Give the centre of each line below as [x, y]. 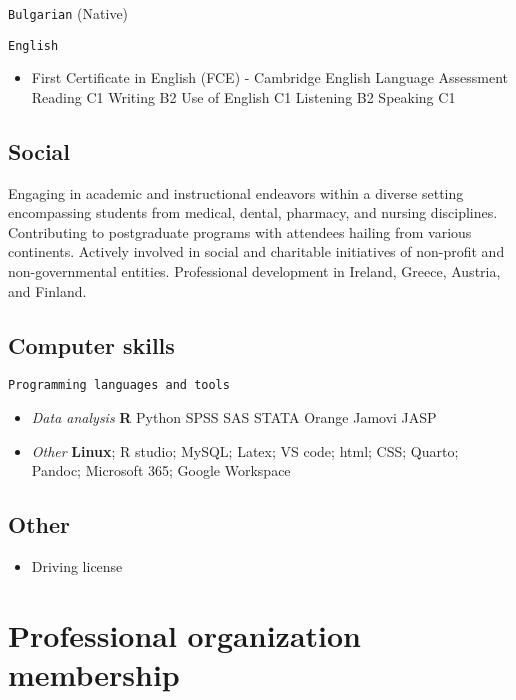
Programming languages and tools [119, 385]
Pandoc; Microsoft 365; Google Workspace [161, 470]
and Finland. [47, 290]
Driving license [77, 566]
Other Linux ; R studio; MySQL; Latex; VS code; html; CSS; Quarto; [245, 450]
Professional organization [184, 634]
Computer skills [91, 344]
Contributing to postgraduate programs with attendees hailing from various [240, 231]
